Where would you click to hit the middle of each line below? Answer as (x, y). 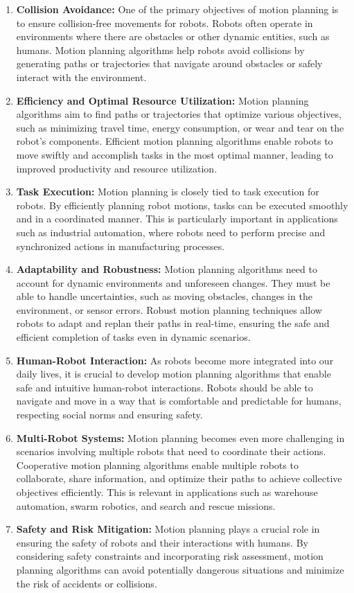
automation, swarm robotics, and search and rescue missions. (146, 505)
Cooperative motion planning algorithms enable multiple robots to (157, 464)
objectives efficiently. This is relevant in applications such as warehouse (167, 492)
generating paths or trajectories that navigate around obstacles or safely (169, 63)
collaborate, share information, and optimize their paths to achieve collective (179, 478)
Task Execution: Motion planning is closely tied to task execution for (168, 192)
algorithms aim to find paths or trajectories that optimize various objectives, (179, 114)
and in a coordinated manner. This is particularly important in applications (177, 219)
